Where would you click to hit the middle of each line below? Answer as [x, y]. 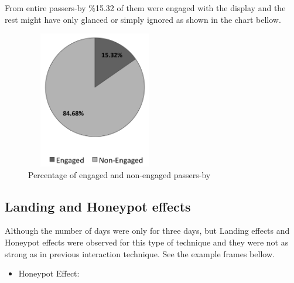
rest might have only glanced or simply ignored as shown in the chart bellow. [143, 19]
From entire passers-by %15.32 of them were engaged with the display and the [145, 8]
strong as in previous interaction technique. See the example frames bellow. [140, 253]
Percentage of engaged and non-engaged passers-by [119, 174]
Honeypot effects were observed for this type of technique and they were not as [147, 242]
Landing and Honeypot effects [98, 206]
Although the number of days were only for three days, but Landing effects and [147, 231]
